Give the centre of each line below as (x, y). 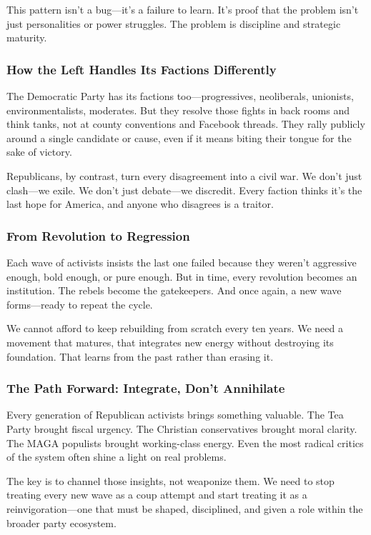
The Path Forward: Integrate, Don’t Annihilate (146, 388)
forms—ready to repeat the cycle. (80, 304)
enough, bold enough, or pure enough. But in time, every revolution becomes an (182, 276)
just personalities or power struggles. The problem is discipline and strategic (174, 23)
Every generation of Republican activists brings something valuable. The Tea (175, 415)
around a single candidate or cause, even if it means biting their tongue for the (179, 137)
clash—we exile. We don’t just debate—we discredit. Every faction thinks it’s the (184, 190)
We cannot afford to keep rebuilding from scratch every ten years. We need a (175, 328)
